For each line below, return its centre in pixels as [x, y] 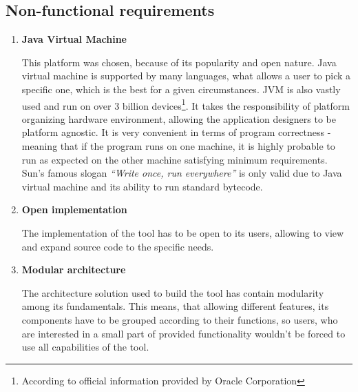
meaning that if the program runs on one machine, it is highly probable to [178, 146]
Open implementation [74, 209]
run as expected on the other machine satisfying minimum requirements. [175, 159]
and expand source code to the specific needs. [118, 246]
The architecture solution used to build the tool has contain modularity [173, 292]
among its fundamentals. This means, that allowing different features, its [175, 306]
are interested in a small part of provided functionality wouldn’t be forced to [183, 333]
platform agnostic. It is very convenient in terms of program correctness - [176, 132]
